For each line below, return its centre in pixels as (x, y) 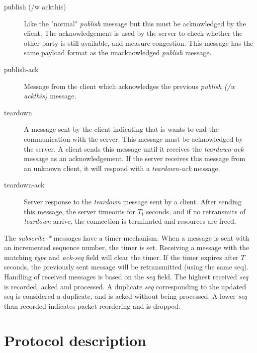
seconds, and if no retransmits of (196, 211)
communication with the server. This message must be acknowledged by (133, 138)
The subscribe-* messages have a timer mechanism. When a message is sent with (127, 237)
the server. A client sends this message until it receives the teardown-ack (134, 148)
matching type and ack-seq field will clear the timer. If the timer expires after (121, 257)
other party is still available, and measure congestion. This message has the (139, 43)
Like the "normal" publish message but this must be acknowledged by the (135, 23)
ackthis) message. (50, 96)
